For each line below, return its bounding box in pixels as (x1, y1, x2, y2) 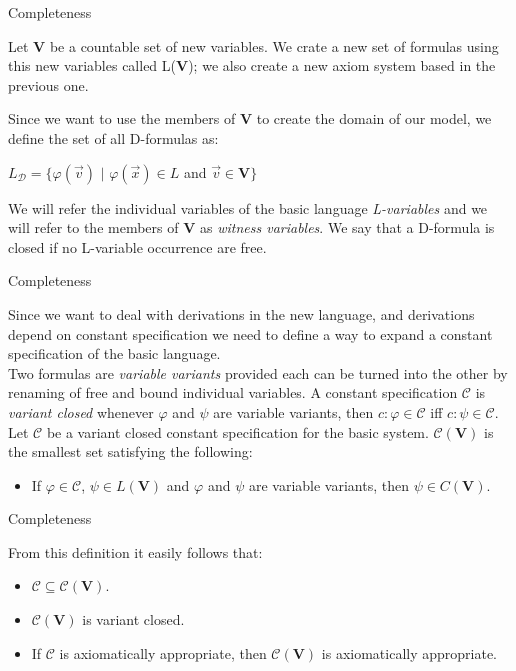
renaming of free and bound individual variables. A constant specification (8, 382, 458, 403)
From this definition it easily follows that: (8, 541, 263, 562)
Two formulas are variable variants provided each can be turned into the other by (8, 362, 508, 383)
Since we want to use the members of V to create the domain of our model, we (8, 108, 492, 129)
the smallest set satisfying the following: (8, 441, 253, 462)
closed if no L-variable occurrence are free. (8, 236, 267, 257)
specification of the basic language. (8, 343, 221, 364)
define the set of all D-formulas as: (8, 127, 219, 148)
